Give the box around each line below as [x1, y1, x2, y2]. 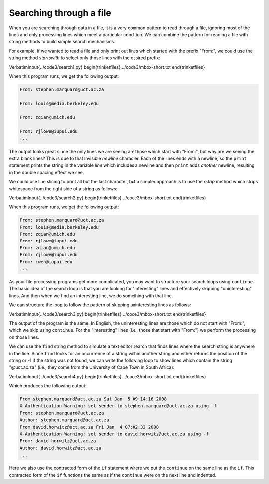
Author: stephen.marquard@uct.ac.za [19, 417, 110, 423]
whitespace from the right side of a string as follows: [9, 185, 118, 192]
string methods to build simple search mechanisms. [9, 39, 116, 45]
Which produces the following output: [9, 383, 87, 389]
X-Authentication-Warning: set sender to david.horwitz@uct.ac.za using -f [19, 431, 209, 437]
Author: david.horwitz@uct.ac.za [19, 445, 102, 451]
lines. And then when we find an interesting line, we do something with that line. [9, 292, 173, 299]
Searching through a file [9, 7, 112, 18]
